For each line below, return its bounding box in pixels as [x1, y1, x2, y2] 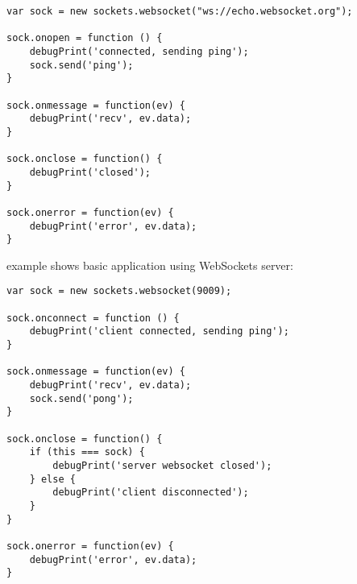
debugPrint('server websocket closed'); [52, 459, 272, 471]
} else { [29, 473, 76, 485]
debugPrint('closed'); [29, 166, 151, 178]
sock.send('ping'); [29, 59, 134, 71]
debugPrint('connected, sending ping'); [29, 45, 249, 57]
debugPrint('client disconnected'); [52, 487, 249, 499]
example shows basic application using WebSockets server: [6, 256, 293, 273]
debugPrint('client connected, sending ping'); [29, 325, 289, 338]
